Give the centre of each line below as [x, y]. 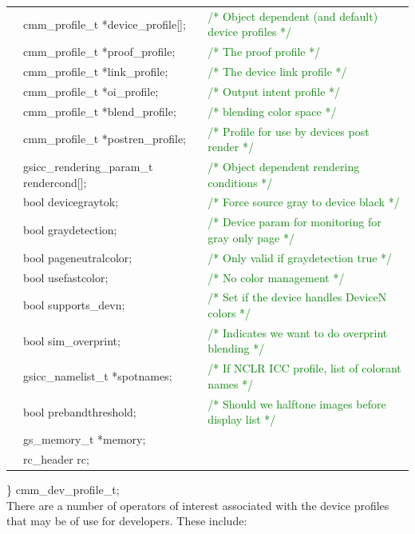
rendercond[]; [55, 182]
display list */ [242, 419]
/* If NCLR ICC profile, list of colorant [304, 368]
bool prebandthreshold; [80, 411]
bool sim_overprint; [72, 340]
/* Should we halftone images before [297, 403]
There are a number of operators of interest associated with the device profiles [198, 505]
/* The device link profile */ [277, 72]
